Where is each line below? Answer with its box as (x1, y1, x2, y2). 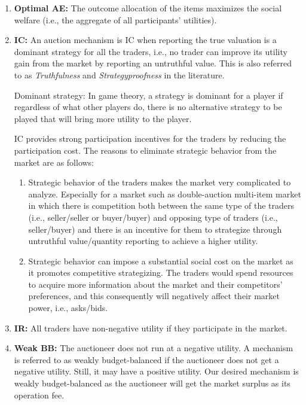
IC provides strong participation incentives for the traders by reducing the (14, 132, 286, 145)
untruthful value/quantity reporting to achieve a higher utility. (28, 235, 258, 247)
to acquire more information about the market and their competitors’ (28, 278, 283, 290)
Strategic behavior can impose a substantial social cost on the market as (28, 254, 293, 267)
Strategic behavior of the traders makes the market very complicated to (28, 176, 291, 188)
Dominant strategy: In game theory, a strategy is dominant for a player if (14, 89, 283, 101)
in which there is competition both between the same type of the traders (28, 199, 295, 212)
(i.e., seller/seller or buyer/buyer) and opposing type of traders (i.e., (28, 211, 278, 223)
